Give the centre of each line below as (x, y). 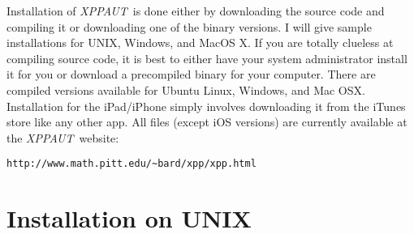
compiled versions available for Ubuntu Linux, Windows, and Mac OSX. (186, 89)
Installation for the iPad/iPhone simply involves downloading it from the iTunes (206, 106)
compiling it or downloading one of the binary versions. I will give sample (189, 26)
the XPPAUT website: (63, 137)
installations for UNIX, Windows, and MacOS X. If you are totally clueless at (200, 43)
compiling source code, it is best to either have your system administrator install (207, 58)
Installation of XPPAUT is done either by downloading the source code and (196, 11)
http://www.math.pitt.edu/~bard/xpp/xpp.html (132, 164)
